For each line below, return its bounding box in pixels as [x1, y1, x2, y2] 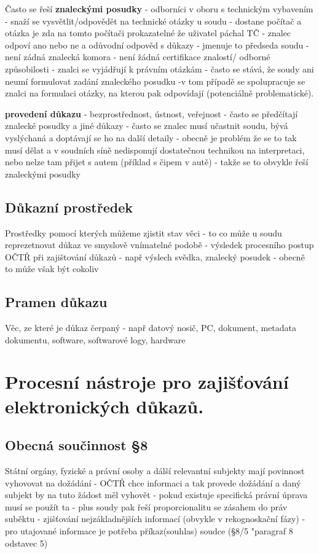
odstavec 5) [5, 536, 48, 549]
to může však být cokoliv [5, 262, 99, 275]
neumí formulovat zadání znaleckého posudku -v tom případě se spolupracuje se [5, 74, 305, 87]
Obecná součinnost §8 [5, 435, 148, 455]
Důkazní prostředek [5, 197, 133, 216]
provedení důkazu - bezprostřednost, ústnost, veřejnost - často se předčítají [5, 107, 298, 120]
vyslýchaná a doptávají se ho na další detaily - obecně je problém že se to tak [5, 131, 297, 144]
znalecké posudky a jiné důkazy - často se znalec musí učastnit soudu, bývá [5, 119, 288, 132]
